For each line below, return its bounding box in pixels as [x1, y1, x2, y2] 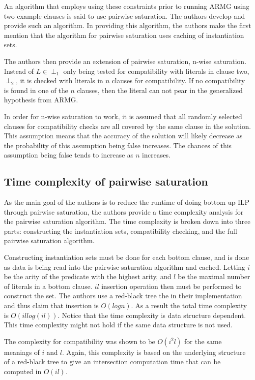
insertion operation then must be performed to [101, 281, 242, 291]
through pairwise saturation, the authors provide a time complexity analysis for [4, 206, 244, 217]
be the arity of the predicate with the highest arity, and [4, 271, 171, 282]
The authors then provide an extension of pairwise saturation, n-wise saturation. [4, 56, 247, 66]
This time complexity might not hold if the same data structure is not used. [4, 319, 233, 330]
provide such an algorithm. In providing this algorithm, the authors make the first [4, 20, 252, 31]
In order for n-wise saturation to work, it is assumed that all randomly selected [4, 111, 242, 121]
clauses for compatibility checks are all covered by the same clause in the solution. [4, 121, 251, 131]
